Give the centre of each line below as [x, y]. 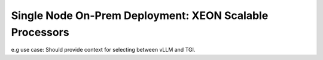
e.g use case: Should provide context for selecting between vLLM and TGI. [103, 50]
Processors [40, 32]
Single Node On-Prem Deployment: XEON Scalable [140, 15]
